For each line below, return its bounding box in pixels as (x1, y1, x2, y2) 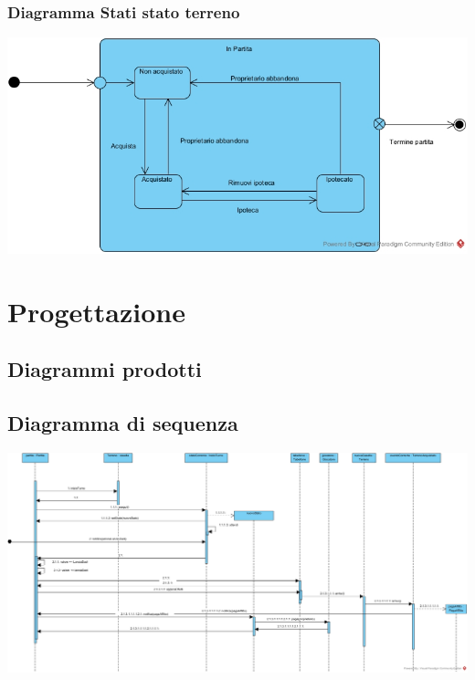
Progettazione (7, 292, 185, 330)
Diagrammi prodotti (7, 355, 202, 383)
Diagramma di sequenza (7, 409, 238, 437)
